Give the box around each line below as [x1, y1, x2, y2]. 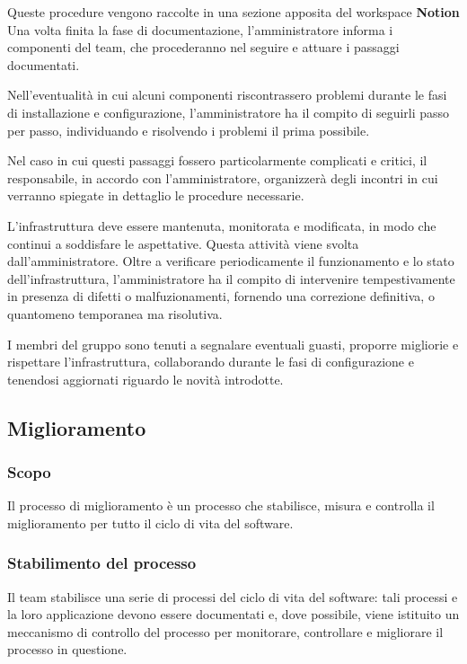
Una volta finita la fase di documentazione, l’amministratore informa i [7, 20, 393, 39]
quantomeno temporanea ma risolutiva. [7, 304, 223, 323]
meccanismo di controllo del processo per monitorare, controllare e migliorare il [7, 622, 444, 641]
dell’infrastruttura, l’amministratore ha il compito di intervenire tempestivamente [7, 269, 455, 288]
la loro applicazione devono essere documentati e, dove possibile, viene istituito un [7, 605, 460, 624]
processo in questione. [7, 640, 128, 659]
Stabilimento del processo [7, 552, 197, 574]
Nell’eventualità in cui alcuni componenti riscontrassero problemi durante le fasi [7, 85, 447, 104]
